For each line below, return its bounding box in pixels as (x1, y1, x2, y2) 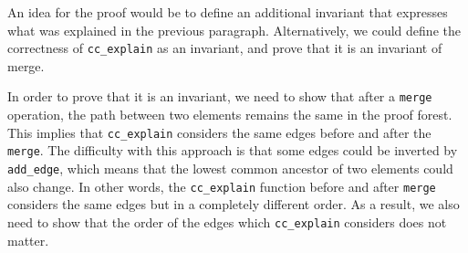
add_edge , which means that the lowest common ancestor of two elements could (7, 159, 453, 177)
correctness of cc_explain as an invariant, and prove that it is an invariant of (7, 38, 442, 58)
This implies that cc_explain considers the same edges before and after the (7, 122, 432, 142)
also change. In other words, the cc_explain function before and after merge (7, 176, 436, 195)
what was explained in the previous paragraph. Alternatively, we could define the (7, 20, 461, 39)
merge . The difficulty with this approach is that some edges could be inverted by (7, 141, 458, 160)
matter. (7, 230, 49, 249)
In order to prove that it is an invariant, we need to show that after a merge (7, 87, 432, 106)
